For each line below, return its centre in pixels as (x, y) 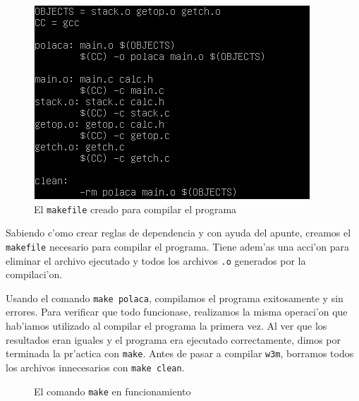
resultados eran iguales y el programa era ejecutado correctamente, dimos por (174, 339)
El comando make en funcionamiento (112, 391)
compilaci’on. (34, 274)
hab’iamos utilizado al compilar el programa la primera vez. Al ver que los (166, 325)
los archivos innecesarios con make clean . (95, 367)
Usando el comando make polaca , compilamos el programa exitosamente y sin (175, 298)
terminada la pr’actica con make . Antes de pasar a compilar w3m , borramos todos (180, 353)
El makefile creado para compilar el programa (135, 209)
